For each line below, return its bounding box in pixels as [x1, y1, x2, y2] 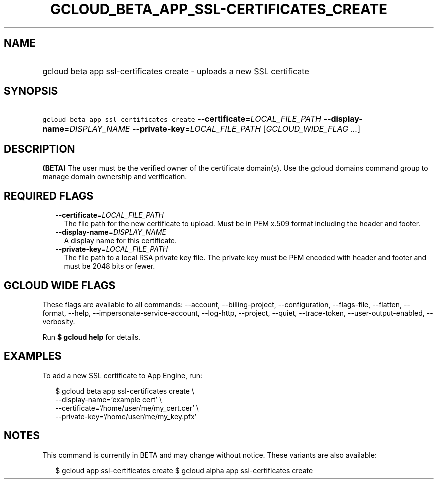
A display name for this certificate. [64, 236, 177, 245]
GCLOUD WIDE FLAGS [4, 279, 116, 292]
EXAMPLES [4, 350, 62, 363]
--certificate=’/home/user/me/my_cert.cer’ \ [55, 403, 199, 412]
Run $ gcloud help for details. [42, 332, 141, 341]
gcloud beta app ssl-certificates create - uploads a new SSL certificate [42, 66, 309, 76]
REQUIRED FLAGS [4, 189, 94, 202]
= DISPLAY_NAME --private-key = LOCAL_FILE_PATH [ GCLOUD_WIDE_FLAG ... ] [64, 124, 361, 134]
